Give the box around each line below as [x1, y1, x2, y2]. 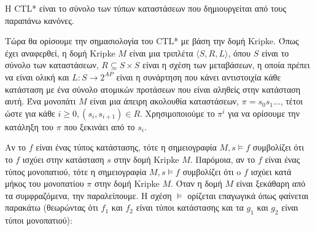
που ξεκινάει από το [64, 120, 135, 133]
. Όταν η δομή [171, 177, 222, 190]
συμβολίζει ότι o [182, 165, 241, 178]
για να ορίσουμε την [228, 106, 300, 119]
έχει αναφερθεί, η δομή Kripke [5, 46, 115, 59]
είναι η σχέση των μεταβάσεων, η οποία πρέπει [142, 58, 310, 71]
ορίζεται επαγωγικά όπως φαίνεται [187, 189, 309, 202]
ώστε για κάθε [5, 106, 55, 119]
